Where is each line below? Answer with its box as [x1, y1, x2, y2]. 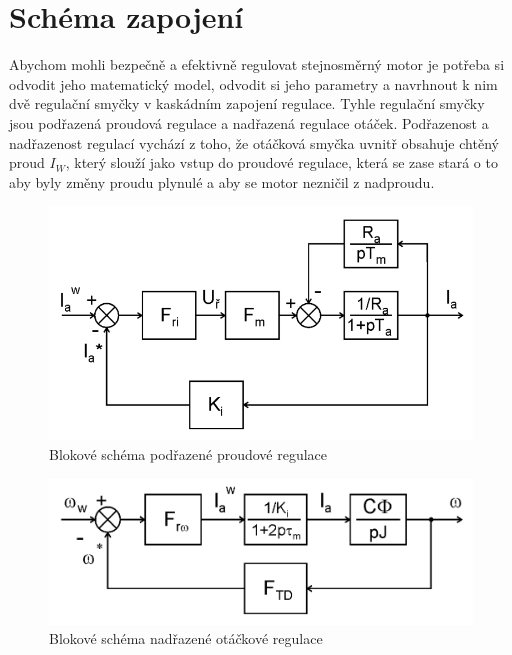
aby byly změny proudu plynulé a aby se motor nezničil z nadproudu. [9, 171, 435, 192]
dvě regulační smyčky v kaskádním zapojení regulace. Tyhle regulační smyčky [9, 93, 485, 114]
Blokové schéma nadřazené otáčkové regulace [49, 628, 323, 649]
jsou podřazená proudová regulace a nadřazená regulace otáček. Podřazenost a [9, 112, 489, 133]
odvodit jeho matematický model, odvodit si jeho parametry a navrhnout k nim [9, 73, 498, 94]
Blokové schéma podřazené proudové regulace [49, 443, 328, 464]
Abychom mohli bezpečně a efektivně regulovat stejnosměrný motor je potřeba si [9, 54, 505, 75]
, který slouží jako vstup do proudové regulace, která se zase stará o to [65, 152, 498, 173]
